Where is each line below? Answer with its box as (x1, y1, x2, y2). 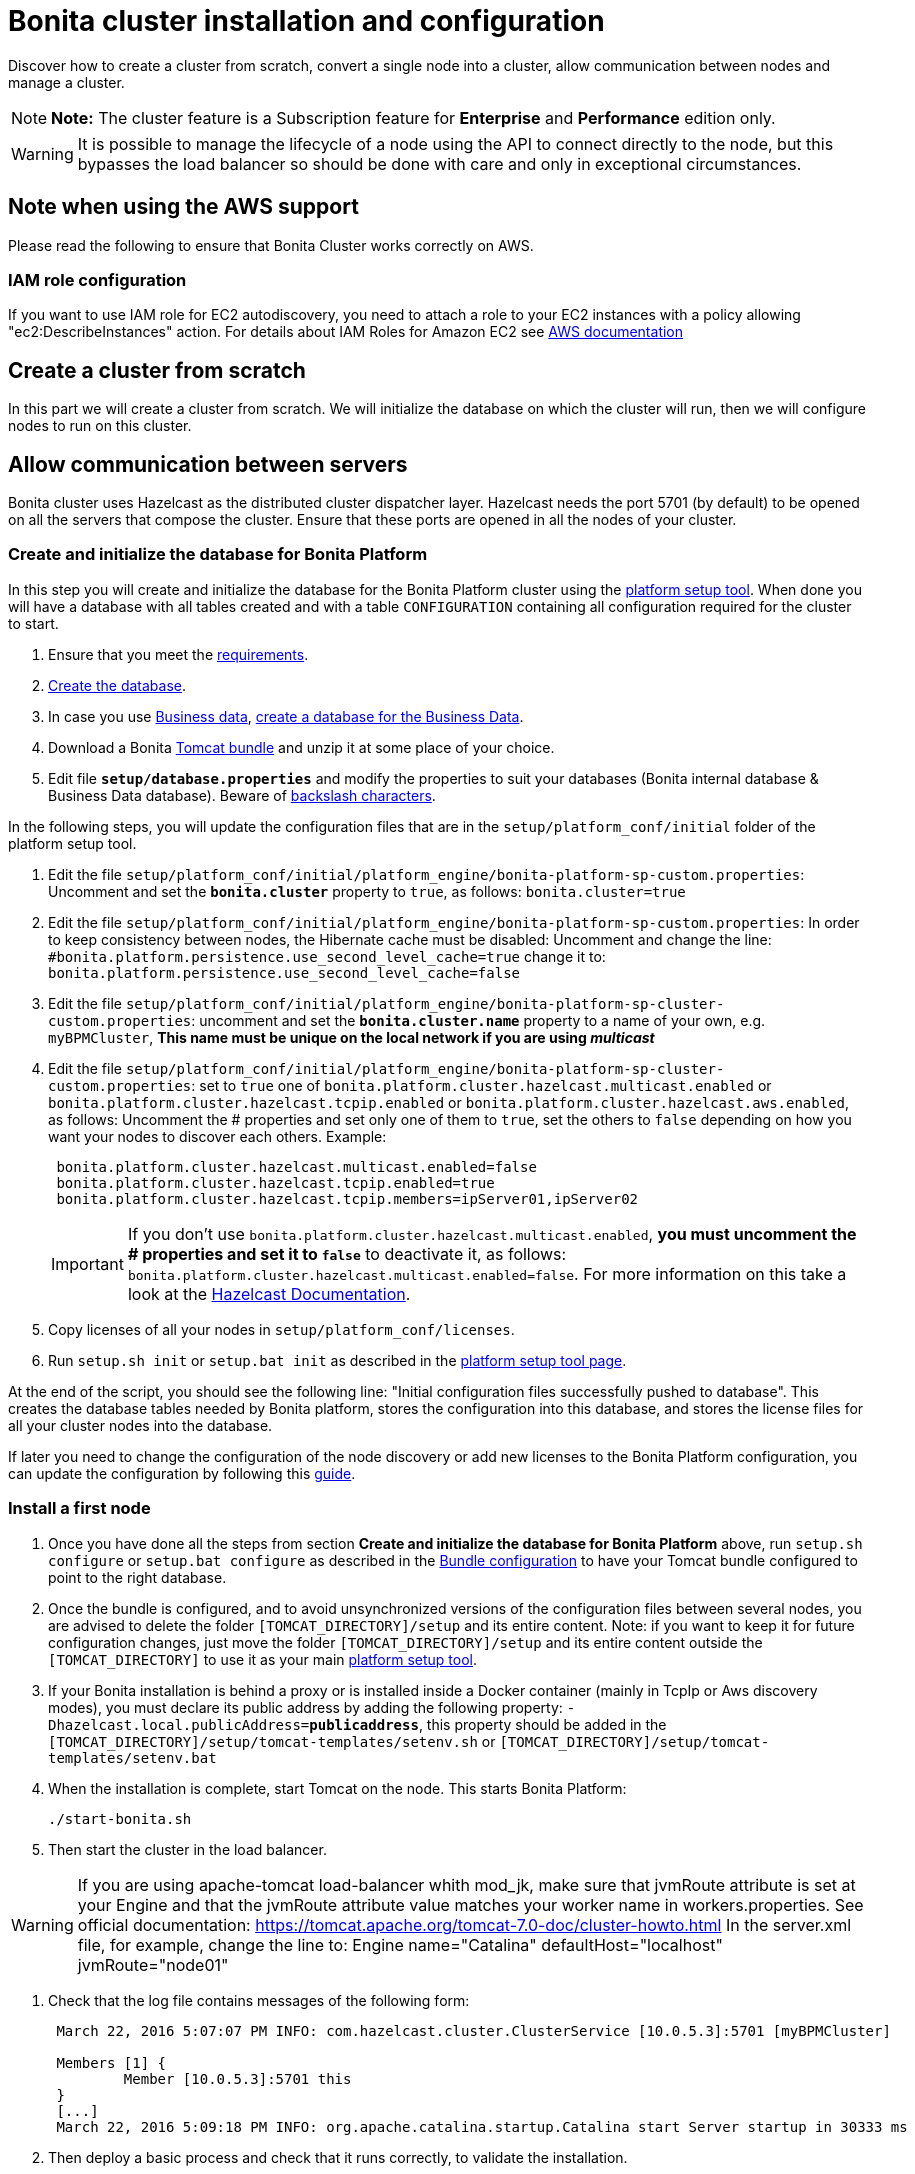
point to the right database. (48, 1568, 227, 1586)
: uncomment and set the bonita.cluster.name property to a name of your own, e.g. (191, 1011, 766, 1029)
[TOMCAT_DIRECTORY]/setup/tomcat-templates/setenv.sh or (48, 1732, 496, 1750)
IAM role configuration (8, 269, 187, 290)
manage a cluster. (8, 73, 125, 91)
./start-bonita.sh (48, 1810, 192, 1827)
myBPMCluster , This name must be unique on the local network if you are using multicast (48, 1028, 655, 1046)
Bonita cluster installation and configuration (8, 4, 605, 38)
